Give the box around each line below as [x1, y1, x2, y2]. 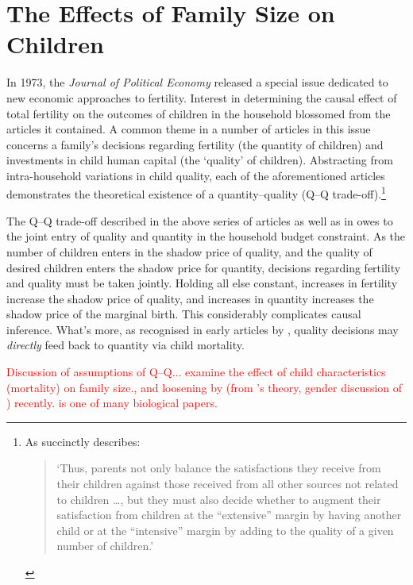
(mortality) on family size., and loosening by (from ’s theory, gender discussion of [6, 379, 403, 395]
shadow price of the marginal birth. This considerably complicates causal [6, 306, 361, 322]
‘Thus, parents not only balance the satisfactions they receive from [56, 460, 381, 476]
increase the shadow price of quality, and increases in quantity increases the [6, 290, 374, 306]
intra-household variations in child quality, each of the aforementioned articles [6, 167, 385, 183]
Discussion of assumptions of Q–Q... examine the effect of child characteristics [6, 364, 386, 380]
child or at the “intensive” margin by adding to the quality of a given [56, 521, 394, 538]
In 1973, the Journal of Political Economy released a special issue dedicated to [6, 74, 388, 90]
